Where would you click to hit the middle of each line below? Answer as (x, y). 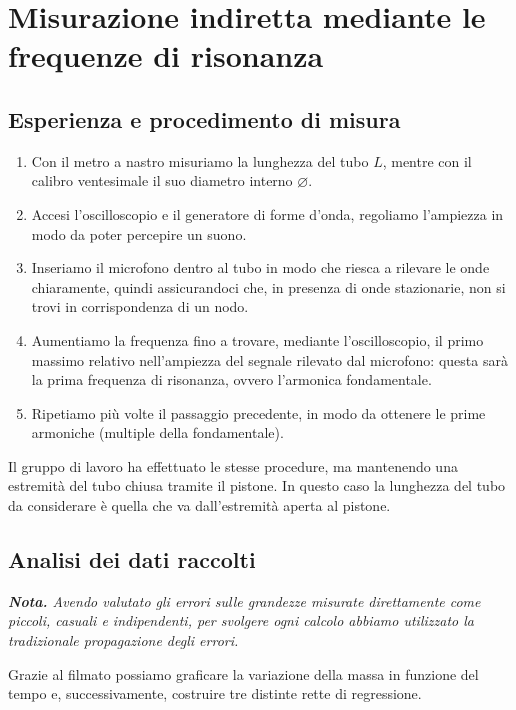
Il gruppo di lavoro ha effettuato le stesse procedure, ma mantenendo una (233, 465)
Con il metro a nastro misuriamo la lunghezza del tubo (200, 160)
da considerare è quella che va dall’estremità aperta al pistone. (199, 505)
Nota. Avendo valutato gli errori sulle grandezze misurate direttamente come (244, 600)
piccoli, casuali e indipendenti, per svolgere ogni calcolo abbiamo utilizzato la (241, 620)
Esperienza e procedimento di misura (204, 118)
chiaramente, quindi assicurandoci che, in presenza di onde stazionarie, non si (268, 286)
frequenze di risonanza (166, 55)
